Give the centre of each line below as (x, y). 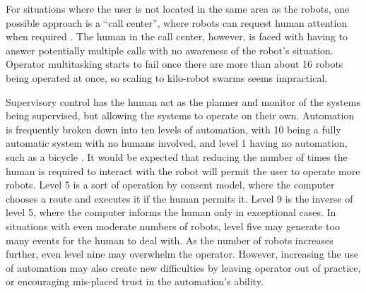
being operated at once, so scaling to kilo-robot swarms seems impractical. (167, 77)
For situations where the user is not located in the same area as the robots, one (178, 8)
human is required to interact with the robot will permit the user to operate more (183, 171)
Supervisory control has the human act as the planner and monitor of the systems (183, 101)
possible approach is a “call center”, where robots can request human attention (177, 22)
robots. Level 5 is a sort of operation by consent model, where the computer (170, 185)
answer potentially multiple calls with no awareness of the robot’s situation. (170, 50)
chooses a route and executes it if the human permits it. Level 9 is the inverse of (179, 198)
